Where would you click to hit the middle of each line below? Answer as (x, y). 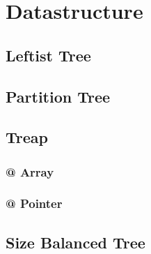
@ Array (30, 171)
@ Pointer (34, 203)
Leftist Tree (48, 55)
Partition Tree (58, 96)
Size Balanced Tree (75, 242)
